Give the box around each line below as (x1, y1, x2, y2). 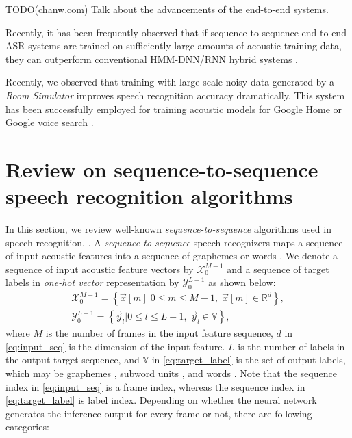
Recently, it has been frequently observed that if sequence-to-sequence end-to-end (5, 25, 347, 39)
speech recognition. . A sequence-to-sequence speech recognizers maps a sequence (5, 235, 343, 249)
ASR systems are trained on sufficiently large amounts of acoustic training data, (5, 38, 342, 53)
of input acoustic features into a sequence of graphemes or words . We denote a (5, 248, 338, 263)
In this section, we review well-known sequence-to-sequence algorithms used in (5, 222, 331, 236)
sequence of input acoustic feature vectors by (5, 261, 194, 276)
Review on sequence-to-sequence (5, 155, 318, 183)
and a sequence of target (227, 261, 329, 276)
